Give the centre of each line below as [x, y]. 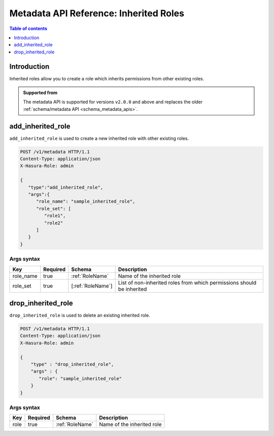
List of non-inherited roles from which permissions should [187, 283]
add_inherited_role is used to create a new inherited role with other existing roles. [99, 138]
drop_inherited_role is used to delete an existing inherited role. [80, 316]
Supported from [40, 93]
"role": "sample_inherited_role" [80, 378]
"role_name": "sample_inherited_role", [86, 201]
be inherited [132, 289]
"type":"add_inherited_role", [66, 187]
